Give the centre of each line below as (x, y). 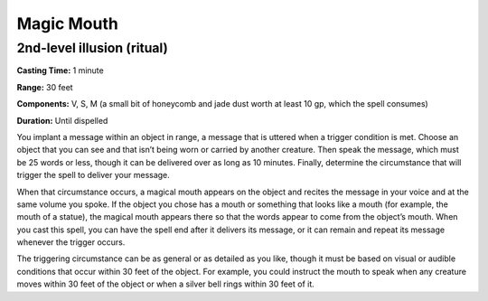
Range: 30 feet (45, 87)
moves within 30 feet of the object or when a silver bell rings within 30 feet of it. (166, 284)
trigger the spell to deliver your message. (94, 175)
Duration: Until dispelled (62, 120)
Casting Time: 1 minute (60, 71)
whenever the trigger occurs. (71, 242)
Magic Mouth (68, 24)
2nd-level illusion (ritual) (93, 48)
